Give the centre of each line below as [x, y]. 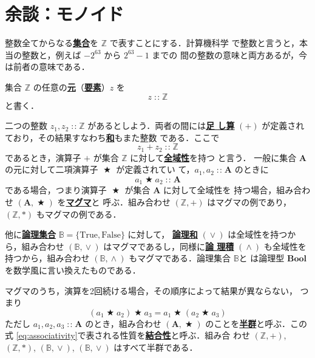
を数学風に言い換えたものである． [73, 270]
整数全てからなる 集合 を [52, 43]
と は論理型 [262, 258]
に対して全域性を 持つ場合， [220, 190]
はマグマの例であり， [249, 201]
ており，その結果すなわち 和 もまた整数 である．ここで [112, 137]
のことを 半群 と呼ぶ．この [256, 323]
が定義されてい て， [155, 169]
